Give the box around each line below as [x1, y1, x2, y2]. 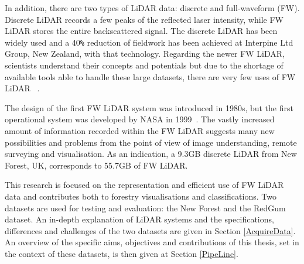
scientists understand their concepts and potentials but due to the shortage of [5, 59, 283, 71]
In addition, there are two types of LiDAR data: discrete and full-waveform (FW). [5, 2, 300, 13]
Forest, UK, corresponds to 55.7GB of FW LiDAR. [5, 159, 188, 171]
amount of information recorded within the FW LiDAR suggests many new [5, 125, 275, 136]
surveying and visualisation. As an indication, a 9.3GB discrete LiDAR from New [5, 148, 297, 160]
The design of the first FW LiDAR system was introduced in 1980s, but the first [5, 101, 293, 114]
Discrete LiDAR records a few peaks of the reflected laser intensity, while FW [5, 13, 283, 25]
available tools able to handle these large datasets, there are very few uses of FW [5, 70, 296, 83]
